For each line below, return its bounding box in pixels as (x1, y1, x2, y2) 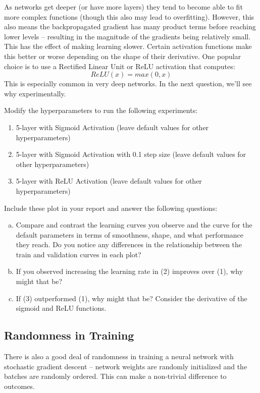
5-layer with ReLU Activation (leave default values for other (16, 176, 202, 186)
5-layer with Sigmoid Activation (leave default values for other (16, 122, 209, 132)
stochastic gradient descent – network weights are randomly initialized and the (4, 361, 247, 371)
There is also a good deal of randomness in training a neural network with (4, 351, 234, 362)
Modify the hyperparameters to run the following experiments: (4, 105, 198, 116)
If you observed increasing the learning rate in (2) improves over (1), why (16, 266, 243, 276)
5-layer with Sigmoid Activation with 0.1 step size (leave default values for (16, 149, 246, 159)
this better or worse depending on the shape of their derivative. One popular (4, 50, 241, 61)
